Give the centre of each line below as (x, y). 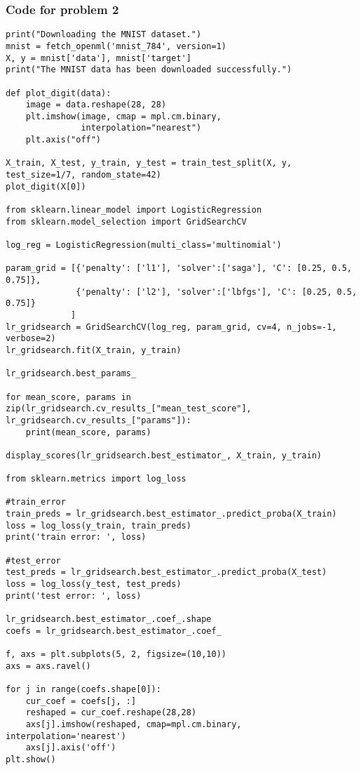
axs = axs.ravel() (48, 666)
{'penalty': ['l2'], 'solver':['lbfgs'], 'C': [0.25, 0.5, (217, 292)
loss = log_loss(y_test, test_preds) (94, 584)
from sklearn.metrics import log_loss (96, 479)
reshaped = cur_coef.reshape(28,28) (111, 713)
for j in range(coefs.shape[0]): (83, 689)
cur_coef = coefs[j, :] (81, 701)
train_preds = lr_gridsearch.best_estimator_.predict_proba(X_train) (171, 514)
